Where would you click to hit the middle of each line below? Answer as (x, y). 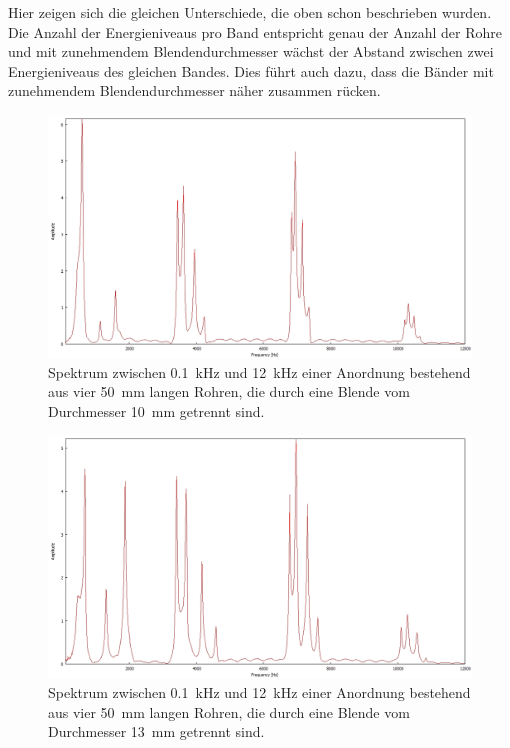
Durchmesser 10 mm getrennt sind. (156, 410)
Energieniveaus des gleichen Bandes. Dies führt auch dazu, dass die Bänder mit (251, 70)
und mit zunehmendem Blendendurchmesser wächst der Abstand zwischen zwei (251, 51)
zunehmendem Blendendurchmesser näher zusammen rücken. (194, 90)
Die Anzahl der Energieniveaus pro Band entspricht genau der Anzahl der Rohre (255, 31)
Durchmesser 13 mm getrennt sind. (156, 731)
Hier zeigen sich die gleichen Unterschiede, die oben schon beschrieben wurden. (250, 12)
